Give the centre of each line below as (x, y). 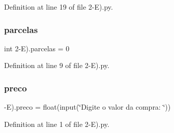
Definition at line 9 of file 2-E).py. (57, 65)
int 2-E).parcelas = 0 (37, 48)
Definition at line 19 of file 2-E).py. (59, 7)
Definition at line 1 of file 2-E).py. (57, 124)
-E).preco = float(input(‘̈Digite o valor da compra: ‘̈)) (88, 107)
